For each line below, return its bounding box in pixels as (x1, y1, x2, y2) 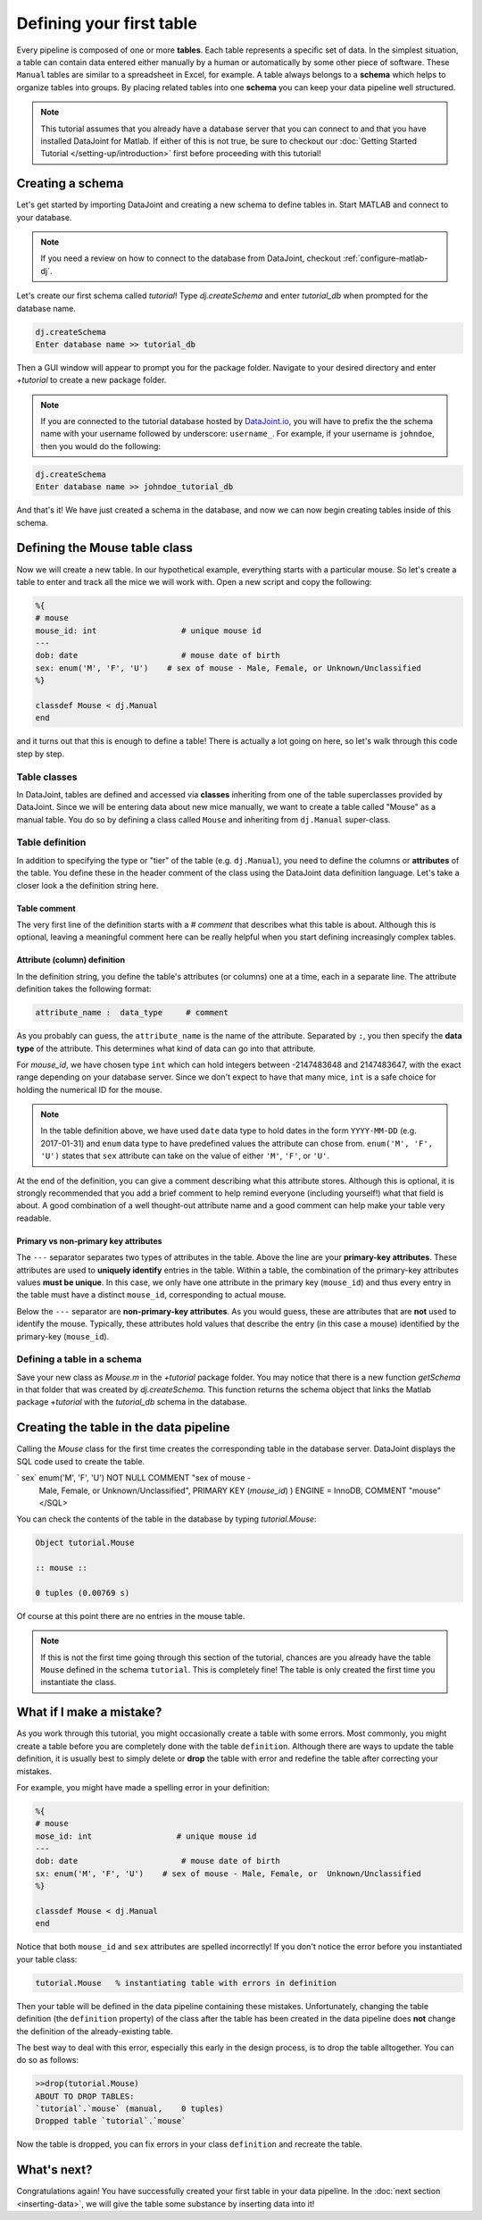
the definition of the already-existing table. (16, 2025, 173, 2036)
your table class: (16, 1954, 78, 1965)
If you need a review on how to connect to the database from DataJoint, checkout (40, 253, 341, 263)
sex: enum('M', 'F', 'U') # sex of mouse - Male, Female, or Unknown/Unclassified (35, 663, 421, 673)
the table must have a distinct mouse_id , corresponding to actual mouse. (16, 1289, 287, 1300)
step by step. (16, 748, 65, 759)
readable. (16, 1213, 52, 1223)
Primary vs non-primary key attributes (16, 1235, 162, 1246)
